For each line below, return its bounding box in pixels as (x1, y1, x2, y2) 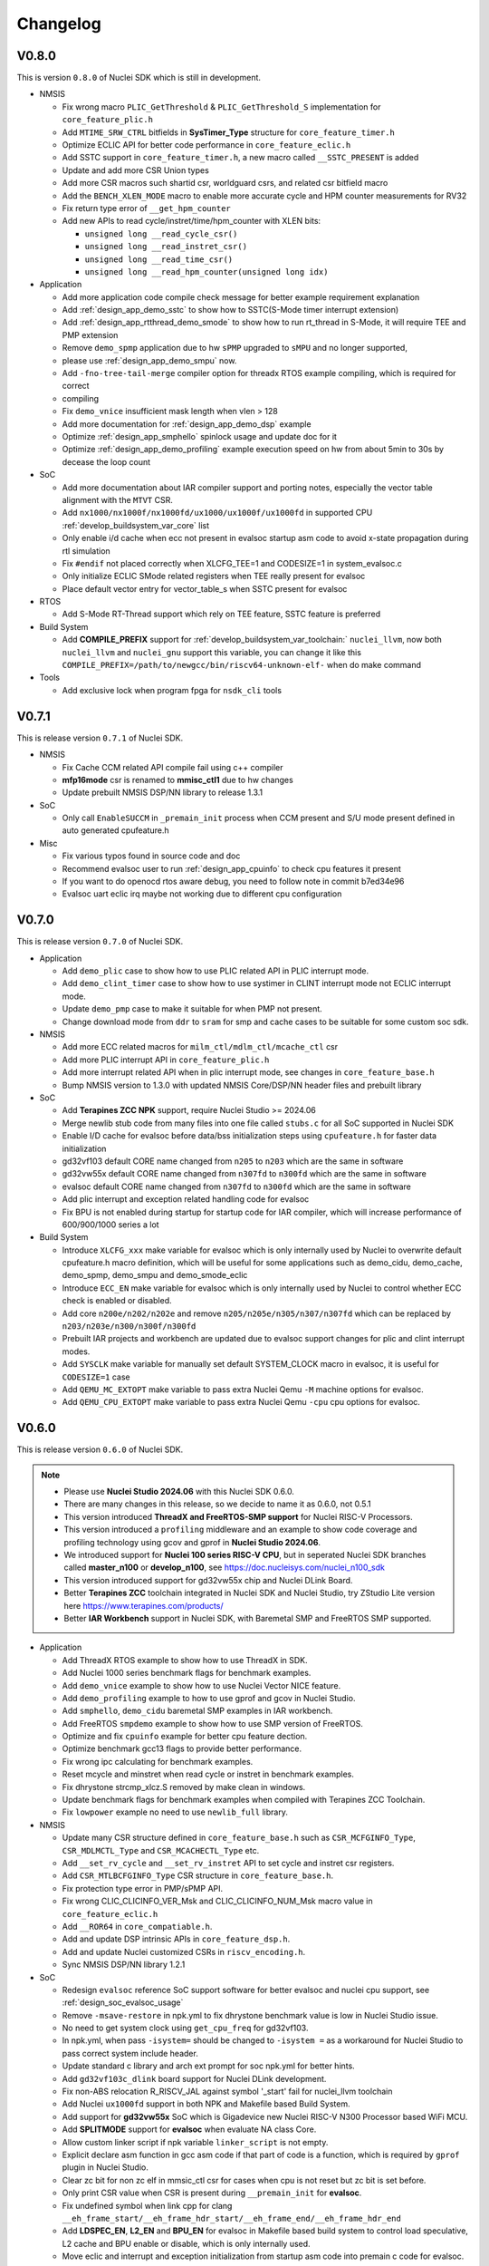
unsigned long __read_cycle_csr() (84, 228, 238, 239)
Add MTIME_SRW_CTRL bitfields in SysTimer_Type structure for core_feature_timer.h (62, 127, 396, 138)
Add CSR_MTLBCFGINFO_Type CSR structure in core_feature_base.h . (62, 1870, 334, 1881)
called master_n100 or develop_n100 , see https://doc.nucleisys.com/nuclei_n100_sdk (63, 1562, 385, 1573)
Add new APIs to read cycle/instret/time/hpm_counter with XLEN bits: (62, 216, 321, 227)
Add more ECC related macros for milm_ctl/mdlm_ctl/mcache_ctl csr (62, 1041, 339, 1052)
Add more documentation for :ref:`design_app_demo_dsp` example (62, 418, 312, 430)
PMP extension (62, 329, 119, 340)
